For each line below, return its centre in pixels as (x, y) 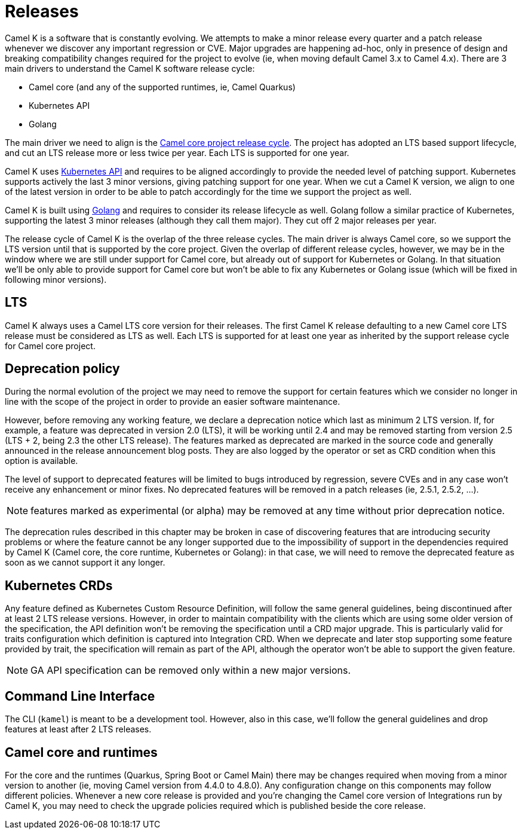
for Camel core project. (50, 346)
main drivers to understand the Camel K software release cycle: (130, 68)
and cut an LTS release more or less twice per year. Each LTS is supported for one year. (177, 152)
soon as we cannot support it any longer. (85, 563)
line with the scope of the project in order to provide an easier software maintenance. (173, 402)
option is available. (42, 461)
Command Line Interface (80, 696)
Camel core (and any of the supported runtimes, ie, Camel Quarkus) (162, 87)
